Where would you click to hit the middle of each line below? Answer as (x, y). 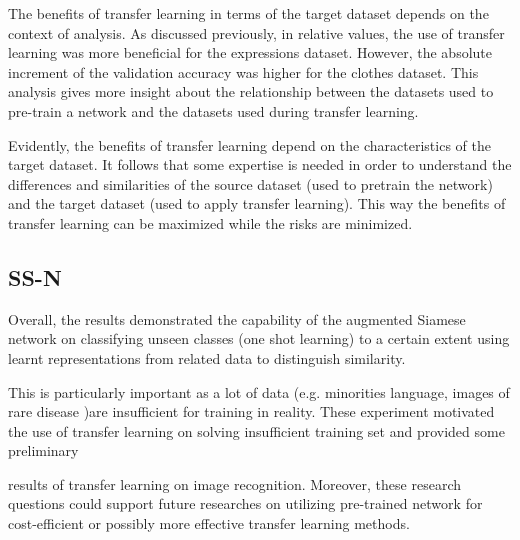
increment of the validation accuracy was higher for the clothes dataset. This (243, 71)
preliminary (43, 450)
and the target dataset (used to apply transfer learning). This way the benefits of (257, 203)
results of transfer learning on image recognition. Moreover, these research (234, 483)
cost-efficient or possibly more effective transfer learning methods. (209, 523)
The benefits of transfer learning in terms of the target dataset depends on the (248, 13)
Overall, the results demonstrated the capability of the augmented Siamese (237, 318)
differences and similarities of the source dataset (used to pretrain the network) (250, 183)
